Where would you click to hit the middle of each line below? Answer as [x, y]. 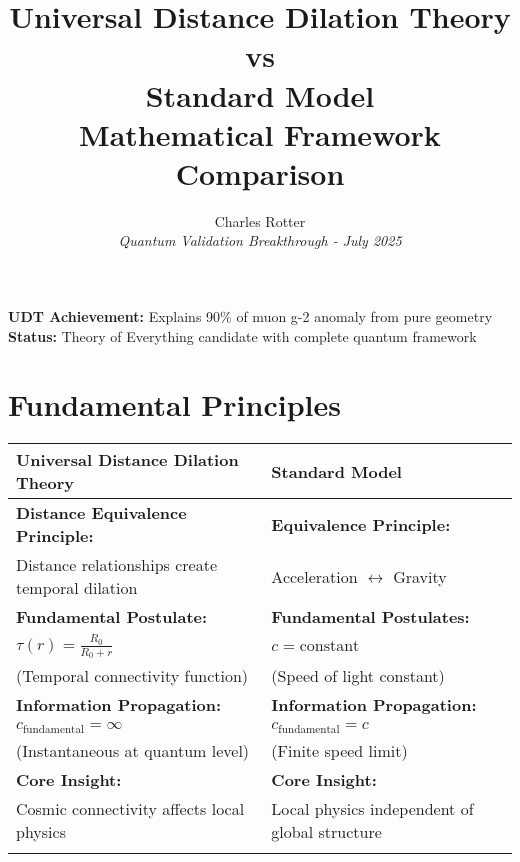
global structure [326, 832]
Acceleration [314, 576]
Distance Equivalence [101, 513]
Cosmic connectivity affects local [130, 809]
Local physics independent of [372, 809]
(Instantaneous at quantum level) [133, 751]
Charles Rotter [260, 220]
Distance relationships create [117, 565]
